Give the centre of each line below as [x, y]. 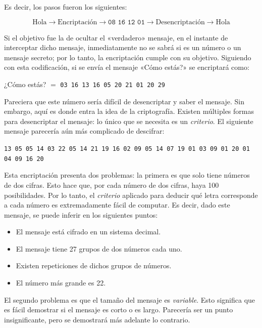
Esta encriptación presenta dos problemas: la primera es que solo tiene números [127, 175]
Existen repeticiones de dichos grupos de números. [94, 265]
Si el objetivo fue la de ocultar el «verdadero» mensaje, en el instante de [116, 37]
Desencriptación [180, 22]
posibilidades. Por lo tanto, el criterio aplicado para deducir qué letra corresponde [131, 195]
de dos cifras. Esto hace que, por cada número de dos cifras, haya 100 [112, 184]
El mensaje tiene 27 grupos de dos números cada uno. [99, 248]
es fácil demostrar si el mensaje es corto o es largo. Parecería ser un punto [119, 310]
